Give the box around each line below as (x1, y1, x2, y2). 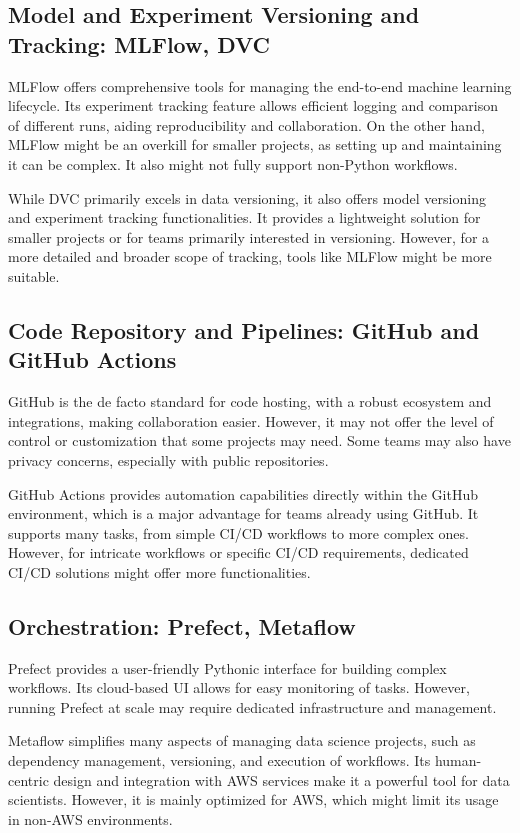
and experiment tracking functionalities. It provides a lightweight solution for (8, 207, 481, 228)
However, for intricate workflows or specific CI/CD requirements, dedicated (8, 542, 469, 563)
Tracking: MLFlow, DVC (8, 28, 271, 59)
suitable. (8, 265, 60, 286)
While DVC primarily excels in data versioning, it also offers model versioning (8, 187, 486, 208)
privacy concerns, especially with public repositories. (8, 449, 329, 470)
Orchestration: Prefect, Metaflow (8, 610, 356, 641)
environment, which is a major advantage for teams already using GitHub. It (8, 503, 479, 524)
